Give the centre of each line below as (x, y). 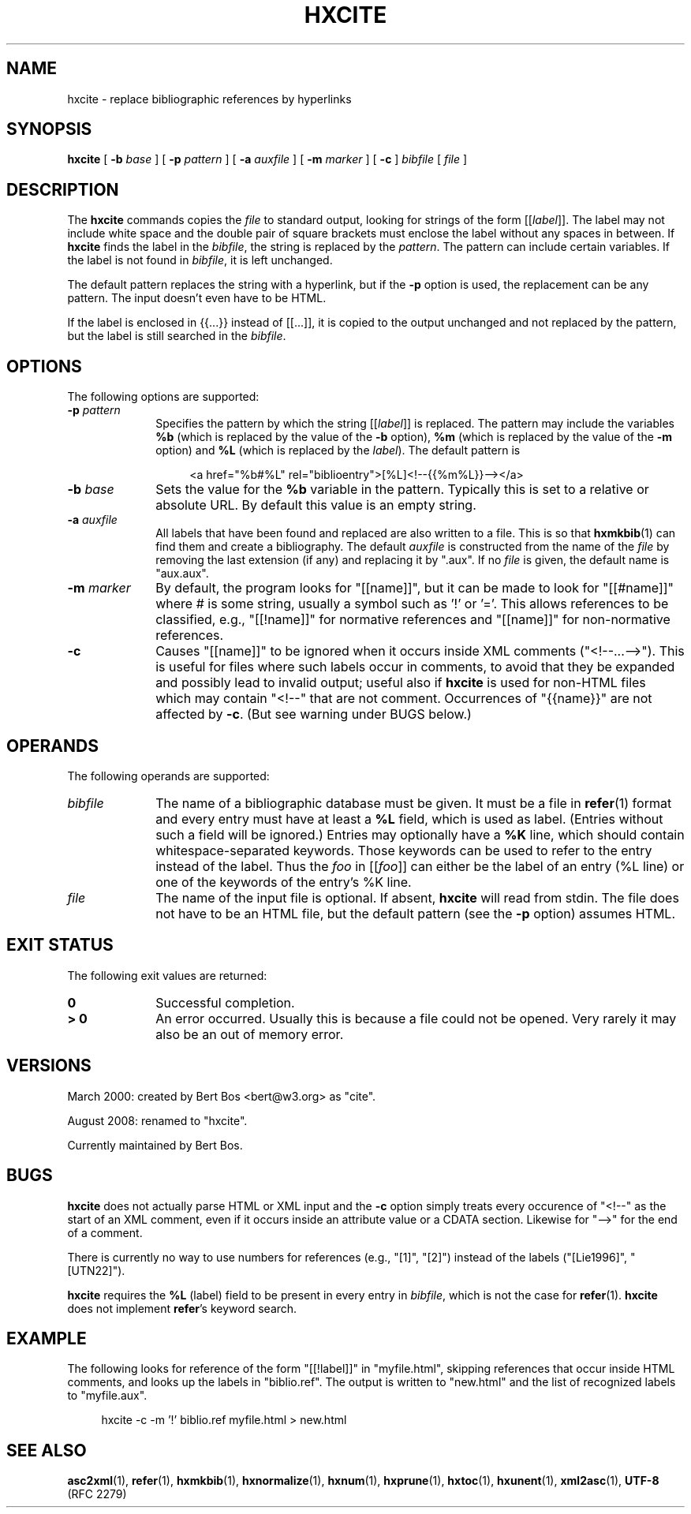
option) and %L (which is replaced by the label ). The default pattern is (338, 450)
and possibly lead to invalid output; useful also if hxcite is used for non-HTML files (401, 683)
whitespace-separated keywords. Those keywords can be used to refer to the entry (404, 850)
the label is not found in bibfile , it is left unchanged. (200, 260)
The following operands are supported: (168, 776)
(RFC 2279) (97, 1494)
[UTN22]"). (96, 1270)
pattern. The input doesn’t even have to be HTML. (197, 298)
